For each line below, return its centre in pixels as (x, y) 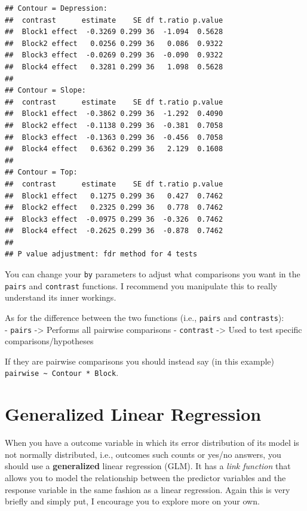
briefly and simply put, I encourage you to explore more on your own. (132, 501)
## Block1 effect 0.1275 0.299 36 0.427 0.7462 (114, 196)
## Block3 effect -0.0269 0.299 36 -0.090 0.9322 (114, 55)
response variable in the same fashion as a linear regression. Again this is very (148, 489)
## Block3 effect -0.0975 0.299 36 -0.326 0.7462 (114, 219)
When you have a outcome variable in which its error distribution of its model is (152, 443)
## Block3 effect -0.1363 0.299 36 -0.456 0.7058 (114, 137)
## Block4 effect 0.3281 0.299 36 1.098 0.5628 (114, 67)
